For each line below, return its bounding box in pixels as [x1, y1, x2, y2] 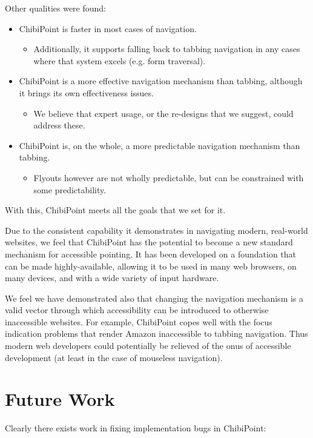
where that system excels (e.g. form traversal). [33, 54, 206, 67]
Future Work [5, 387, 115, 411]
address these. [33, 119, 85, 131]
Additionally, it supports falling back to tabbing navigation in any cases [33, 42, 300, 55]
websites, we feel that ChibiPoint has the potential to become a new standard [5, 236, 293, 248]
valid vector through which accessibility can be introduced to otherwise [5, 304, 269, 316]
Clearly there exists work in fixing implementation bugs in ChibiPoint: [5, 422, 266, 434]
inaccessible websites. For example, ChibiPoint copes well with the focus [5, 315, 272, 328]
